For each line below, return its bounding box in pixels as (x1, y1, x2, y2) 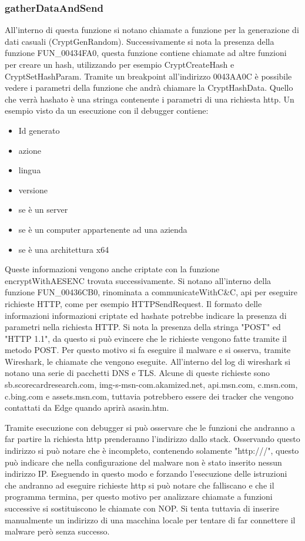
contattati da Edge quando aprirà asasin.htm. (5, 401, 169, 414)
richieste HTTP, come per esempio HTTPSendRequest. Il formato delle (5, 297, 262, 309)
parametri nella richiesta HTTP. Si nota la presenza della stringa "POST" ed (5, 321, 281, 333)
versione (18, 183, 48, 196)
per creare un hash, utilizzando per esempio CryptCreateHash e (5, 58, 234, 70)
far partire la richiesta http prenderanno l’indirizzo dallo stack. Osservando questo (5, 433, 300, 445)
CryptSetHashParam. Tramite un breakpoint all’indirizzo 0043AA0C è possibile (5, 70, 292, 82)
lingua (18, 164, 41, 176)
